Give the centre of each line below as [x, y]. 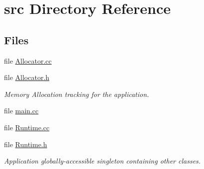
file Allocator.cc [28, 60]
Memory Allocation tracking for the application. [77, 94]
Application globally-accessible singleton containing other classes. [102, 161]
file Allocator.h [27, 77]
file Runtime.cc [27, 127]
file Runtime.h [26, 144]
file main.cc [21, 111]
